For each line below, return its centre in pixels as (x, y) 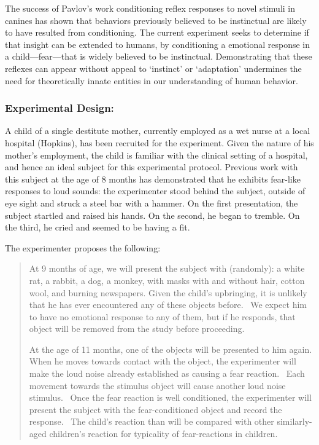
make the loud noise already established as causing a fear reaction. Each (167, 373)
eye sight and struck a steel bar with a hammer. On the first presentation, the (152, 203)
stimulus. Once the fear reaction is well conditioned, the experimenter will (170, 397)
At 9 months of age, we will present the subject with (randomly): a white (167, 268)
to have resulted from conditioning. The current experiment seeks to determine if (157, 32)
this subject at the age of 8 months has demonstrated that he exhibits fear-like (153, 179)
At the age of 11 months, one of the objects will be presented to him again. (171, 349)
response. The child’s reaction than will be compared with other (152, 421)
